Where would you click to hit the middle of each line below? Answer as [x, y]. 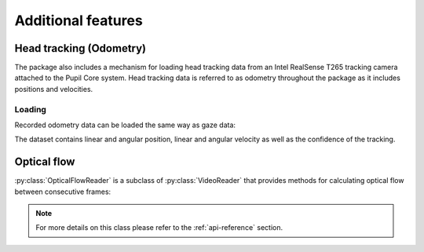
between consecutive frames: [63, 192]
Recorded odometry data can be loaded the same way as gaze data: [125, 125]
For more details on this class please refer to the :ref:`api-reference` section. [159, 228]
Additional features [79, 20]
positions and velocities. [54, 89]
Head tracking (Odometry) [80, 48]
